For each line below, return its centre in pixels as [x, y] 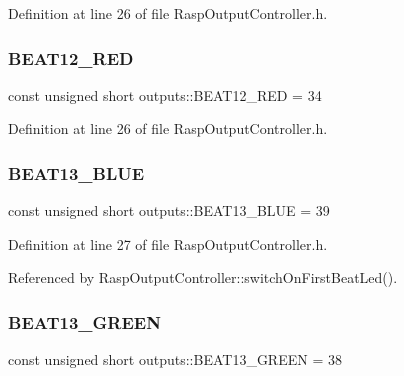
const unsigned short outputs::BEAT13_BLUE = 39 [169, 210]
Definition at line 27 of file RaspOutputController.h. [168, 243]
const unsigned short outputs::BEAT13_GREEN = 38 [175, 359]
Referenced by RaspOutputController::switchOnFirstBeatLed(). [203, 277]
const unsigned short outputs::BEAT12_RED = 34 [165, 94]
